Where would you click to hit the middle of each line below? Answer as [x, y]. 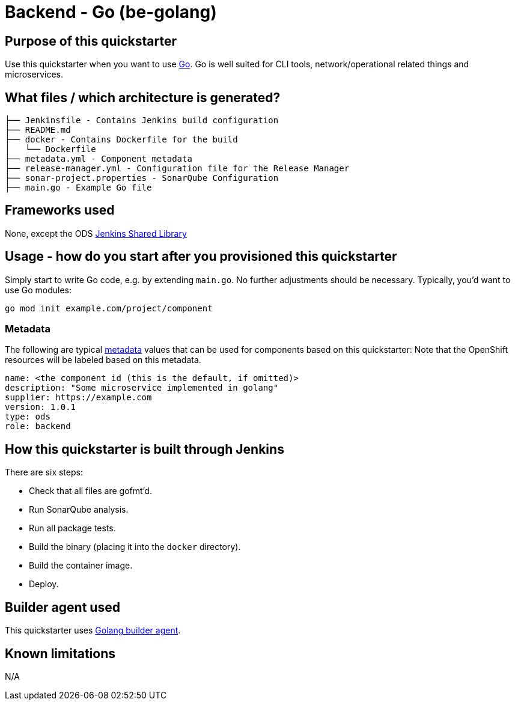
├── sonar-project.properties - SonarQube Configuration [142, 178]
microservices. [34, 75]
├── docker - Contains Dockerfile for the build [121, 140]
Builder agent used [62, 607]
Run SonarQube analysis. [79, 510]
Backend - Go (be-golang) [111, 12]
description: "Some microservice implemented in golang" [142, 388]
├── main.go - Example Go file [78, 188]
